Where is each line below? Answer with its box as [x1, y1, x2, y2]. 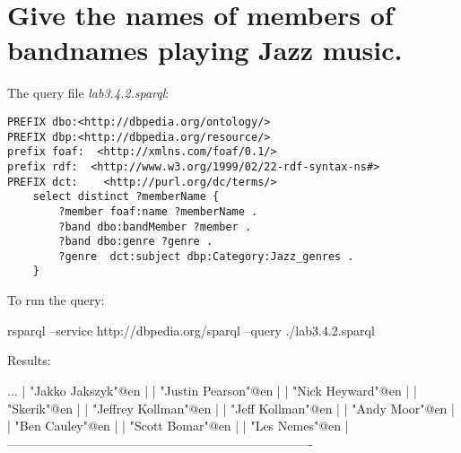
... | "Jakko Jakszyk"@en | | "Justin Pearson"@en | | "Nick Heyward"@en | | [7, 380, 417, 399]
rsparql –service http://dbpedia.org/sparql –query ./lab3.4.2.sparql [7, 320, 375, 339]
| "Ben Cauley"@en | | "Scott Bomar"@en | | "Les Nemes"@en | [7, 416, 349, 435]
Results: [7, 351, 51, 370]
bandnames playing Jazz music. [7, 31, 403, 68]
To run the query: [7, 291, 105, 309]
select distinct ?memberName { [32, 190, 220, 204]
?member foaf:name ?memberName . [58, 205, 258, 218]
